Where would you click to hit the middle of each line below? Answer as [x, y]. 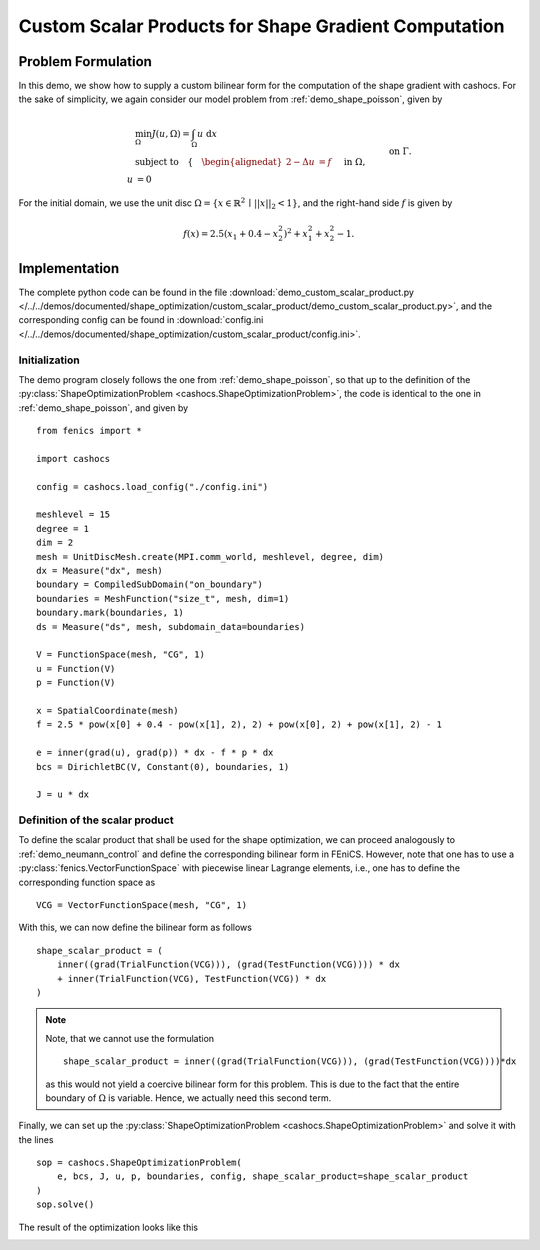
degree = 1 [63, 528]
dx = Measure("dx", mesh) [100, 571]
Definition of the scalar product [96, 820]
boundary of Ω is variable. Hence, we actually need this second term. [188, 1097]
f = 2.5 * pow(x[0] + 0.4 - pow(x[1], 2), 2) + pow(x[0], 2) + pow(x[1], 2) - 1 [239, 724]
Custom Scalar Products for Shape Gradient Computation [261, 26]
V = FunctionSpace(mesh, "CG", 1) [120, 654]
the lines [36, 1139]
